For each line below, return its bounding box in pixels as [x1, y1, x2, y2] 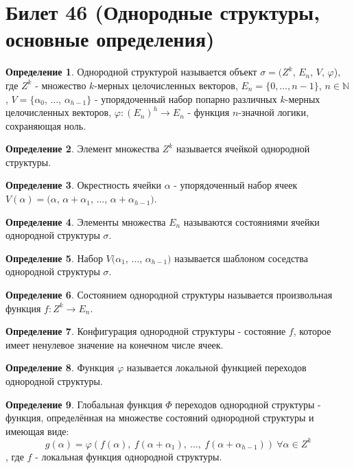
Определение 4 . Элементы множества [5, 214, 166, 229]
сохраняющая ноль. [5, 118, 86, 132]
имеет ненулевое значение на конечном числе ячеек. [5, 337, 224, 351]
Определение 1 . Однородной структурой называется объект [5, 65, 257, 79]
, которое [293, 324, 331, 338]
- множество [35, 78, 86, 92]
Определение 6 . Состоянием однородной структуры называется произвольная [5, 288, 333, 302]
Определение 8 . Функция [5, 360, 115, 375]
